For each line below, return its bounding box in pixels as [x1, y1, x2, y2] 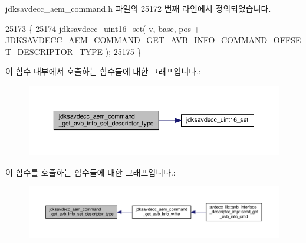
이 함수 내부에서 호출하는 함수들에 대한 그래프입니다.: [5, 65, 201, 77]
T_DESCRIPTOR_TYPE [5, 45, 103, 57]
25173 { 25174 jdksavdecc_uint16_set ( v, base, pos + [5, 22, 200, 34]
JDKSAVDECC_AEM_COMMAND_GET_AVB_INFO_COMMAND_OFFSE [5, 34, 301, 46]
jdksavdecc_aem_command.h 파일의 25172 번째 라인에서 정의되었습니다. [5, 2, 271, 14]
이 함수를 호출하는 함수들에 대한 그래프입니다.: [5, 166, 176, 178]
